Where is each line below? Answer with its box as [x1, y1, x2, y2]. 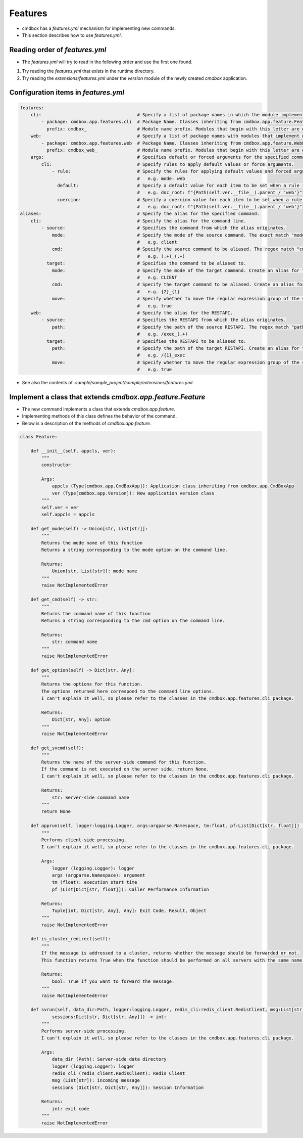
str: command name [52, 639, 98, 645]
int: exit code [52, 1106, 89, 1112]
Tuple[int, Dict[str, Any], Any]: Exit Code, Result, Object [52, 907, 207, 914]
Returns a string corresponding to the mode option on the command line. [41, 547, 228, 553]
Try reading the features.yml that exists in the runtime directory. [22, 68, 155, 74]
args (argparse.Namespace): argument [52, 872, 145, 878]
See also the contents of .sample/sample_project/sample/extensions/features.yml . [22, 380, 194, 386]
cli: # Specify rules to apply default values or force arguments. [41, 161, 294, 167]
